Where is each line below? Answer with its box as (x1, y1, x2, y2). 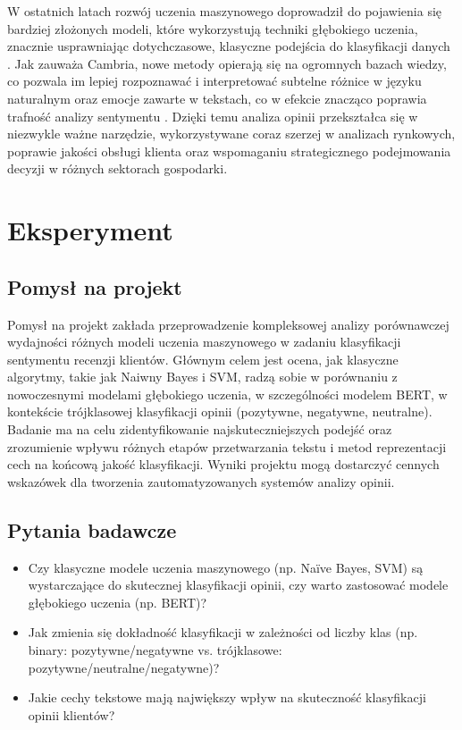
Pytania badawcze (7, 516, 177, 543)
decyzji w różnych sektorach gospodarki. (7, 159, 228, 178)
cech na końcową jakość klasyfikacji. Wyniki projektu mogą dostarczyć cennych (7, 455, 440, 474)
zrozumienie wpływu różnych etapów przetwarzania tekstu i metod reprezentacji (7, 437, 447, 456)
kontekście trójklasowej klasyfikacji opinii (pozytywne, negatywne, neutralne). (7, 402, 433, 421)
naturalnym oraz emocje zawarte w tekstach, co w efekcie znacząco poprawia (7, 88, 427, 107)
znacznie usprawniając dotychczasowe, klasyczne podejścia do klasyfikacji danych (7, 37, 450, 55)
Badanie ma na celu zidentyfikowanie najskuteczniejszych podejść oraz (7, 420, 392, 439)
